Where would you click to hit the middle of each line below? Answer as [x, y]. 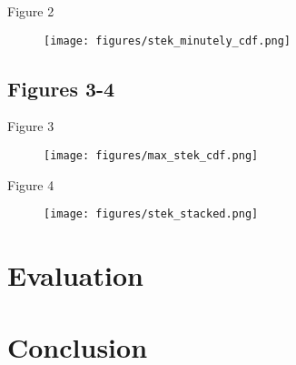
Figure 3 [31, 126]
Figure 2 [31, 11]
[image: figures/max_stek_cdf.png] [151, 156]
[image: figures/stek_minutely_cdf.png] [168, 41]
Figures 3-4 [61, 88]
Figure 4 [31, 184]
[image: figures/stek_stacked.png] [151, 214]
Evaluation [75, 275]
